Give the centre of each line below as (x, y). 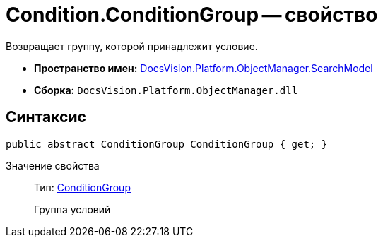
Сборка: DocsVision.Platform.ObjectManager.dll (166, 90)
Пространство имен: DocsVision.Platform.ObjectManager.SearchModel (204, 68)
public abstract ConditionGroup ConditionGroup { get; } (167, 144)
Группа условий (72, 209)
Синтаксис (46, 117)
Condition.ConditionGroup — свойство (192, 15)
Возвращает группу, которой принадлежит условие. (132, 46)
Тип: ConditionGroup (82, 187)
